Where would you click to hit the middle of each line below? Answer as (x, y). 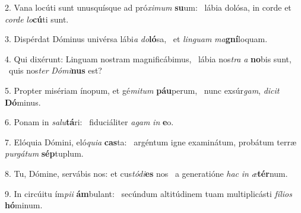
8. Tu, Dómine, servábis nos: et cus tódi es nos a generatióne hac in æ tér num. (146, 173)
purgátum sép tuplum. (44, 153)
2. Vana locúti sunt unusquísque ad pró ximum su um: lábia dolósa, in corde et (148, 7)
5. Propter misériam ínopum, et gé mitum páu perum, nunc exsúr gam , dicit (142, 90)
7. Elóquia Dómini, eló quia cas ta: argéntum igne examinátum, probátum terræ (151, 142)
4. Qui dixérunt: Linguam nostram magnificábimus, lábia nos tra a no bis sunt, (148, 58)
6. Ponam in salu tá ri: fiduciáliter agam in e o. (89, 122)
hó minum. (24, 205)
